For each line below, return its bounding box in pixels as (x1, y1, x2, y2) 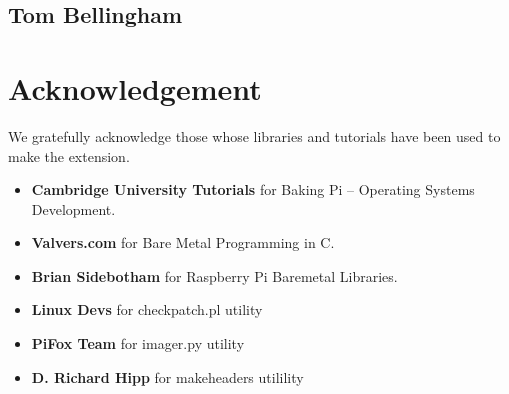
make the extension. (8, 145, 130, 166)
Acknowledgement (8, 67, 262, 108)
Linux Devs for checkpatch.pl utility (31, 299, 263, 320)
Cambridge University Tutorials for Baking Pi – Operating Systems (31, 179, 475, 200)
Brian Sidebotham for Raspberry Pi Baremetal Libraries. (31, 265, 398, 286)
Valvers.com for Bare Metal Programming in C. (31, 232, 335, 253)
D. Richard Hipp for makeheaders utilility (31, 366, 304, 387)
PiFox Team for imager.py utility (31, 333, 245, 354)
